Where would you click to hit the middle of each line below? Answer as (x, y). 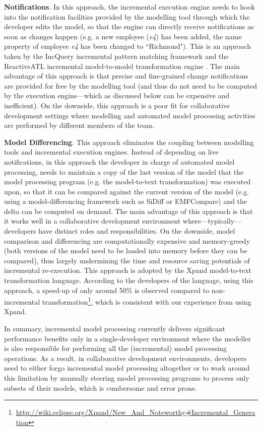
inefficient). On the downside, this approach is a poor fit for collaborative (117, 105)
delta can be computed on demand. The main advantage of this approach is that (128, 211)
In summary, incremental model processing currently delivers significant (115, 329)
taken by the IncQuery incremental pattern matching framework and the (116, 56)
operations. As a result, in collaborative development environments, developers (125, 358)
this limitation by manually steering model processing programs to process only (127, 378)
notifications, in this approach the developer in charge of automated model (119, 161)
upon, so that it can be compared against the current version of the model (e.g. (127, 191)
